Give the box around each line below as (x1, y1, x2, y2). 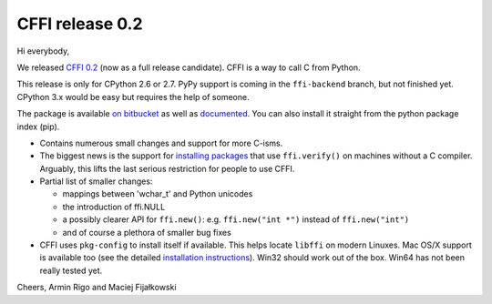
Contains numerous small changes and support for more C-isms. (39, 137, 283, 148)
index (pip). (16, 121, 60, 132)
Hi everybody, (16, 46, 70, 56)
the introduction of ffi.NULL (62, 201, 166, 212)
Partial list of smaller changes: (39, 176, 153, 187)
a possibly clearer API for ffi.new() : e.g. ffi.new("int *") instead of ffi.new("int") (62, 214, 410, 225)
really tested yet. (39, 265, 103, 276)
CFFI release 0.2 (16, 14, 143, 34)
